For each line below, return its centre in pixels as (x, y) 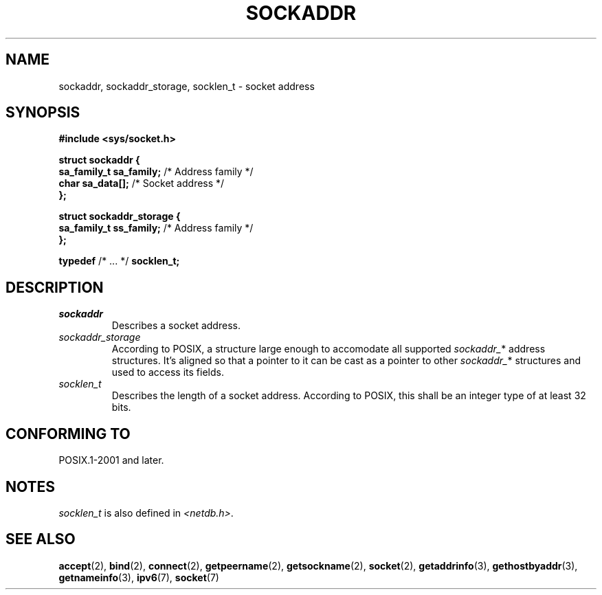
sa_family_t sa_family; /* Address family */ (156, 172)
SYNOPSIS (43, 113)
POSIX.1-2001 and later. (111, 460)
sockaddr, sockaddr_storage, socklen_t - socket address (187, 86)
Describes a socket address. (176, 326)
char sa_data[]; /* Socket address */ (142, 183)
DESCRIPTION (55, 287)
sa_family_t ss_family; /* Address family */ (156, 228)
